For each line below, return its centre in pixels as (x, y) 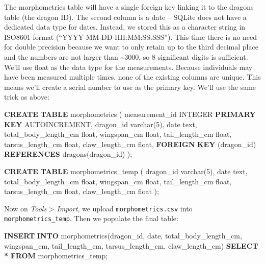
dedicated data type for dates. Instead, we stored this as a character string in (125, 27)
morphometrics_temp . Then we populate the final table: (91, 218)
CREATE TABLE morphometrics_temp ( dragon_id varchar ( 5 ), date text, (126, 171)
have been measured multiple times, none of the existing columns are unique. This (132, 77)
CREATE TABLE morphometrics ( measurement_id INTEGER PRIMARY (130, 114)
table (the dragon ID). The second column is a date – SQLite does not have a (125, 17)
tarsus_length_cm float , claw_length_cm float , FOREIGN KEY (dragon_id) (130, 144)
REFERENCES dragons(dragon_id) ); (68, 154)
